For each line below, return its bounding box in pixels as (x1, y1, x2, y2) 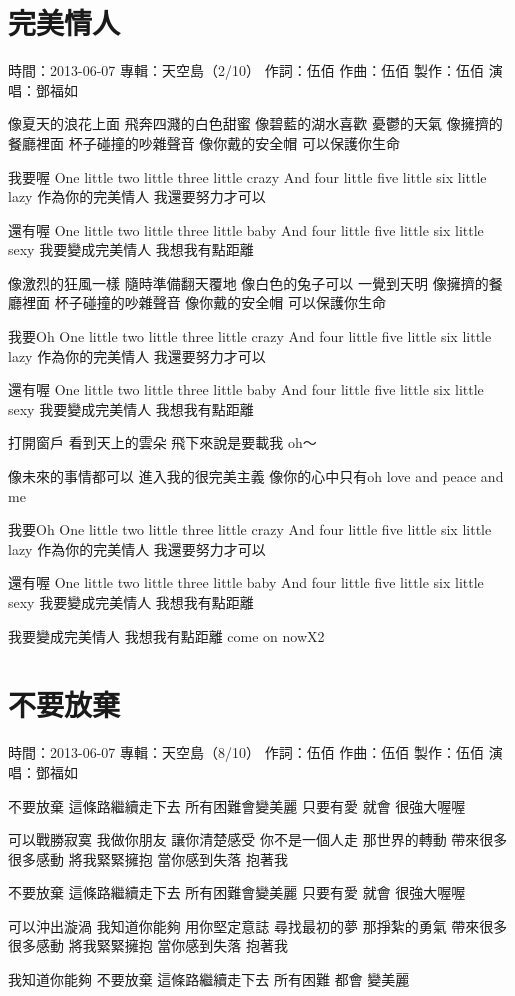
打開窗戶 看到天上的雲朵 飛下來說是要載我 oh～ (8, 432, 317, 453)
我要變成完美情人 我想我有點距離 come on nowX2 (8, 625, 325, 646)
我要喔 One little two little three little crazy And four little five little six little (8, 166, 487, 187)
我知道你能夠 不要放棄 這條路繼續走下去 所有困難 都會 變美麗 (8, 969, 410, 990)
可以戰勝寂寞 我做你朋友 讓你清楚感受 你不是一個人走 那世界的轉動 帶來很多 (8, 829, 508, 850)
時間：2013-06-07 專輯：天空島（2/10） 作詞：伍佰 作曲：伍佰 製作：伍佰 (8, 60, 484, 81)
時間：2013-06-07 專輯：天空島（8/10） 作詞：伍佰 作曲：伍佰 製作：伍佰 (8, 742, 484, 763)
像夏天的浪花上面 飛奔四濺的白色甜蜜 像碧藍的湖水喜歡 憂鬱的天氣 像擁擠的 (8, 113, 503, 134)
